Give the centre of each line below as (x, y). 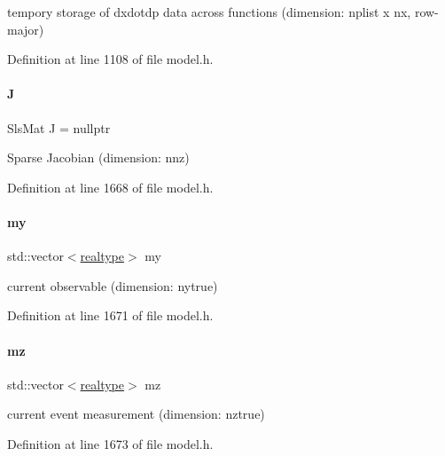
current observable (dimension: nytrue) (113, 285)
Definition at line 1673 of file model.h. (110, 443)
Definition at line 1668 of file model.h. (110, 187)
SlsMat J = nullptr (59, 127)
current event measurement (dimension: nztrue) (136, 414)
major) (26, 29)
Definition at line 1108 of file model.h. (110, 59)
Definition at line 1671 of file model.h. (110, 315)
